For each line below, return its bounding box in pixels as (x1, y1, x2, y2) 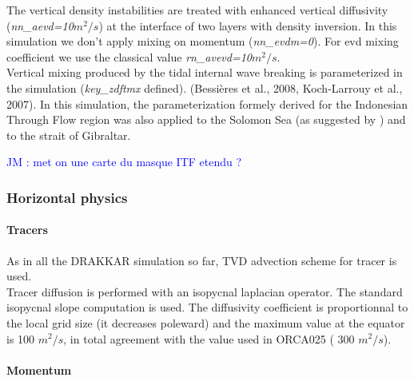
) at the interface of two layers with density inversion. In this (98, 17, 397, 34)
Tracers (6, 221, 48, 238)
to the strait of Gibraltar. (6, 126, 131, 143)
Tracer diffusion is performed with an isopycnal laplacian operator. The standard (6, 283, 403, 300)
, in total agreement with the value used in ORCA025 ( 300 (63, 330, 355, 347)
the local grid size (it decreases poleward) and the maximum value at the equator (6, 314, 405, 331)
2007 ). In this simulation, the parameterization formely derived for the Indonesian (6, 95, 408, 112)
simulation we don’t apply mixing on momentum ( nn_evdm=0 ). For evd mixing (6, 33, 399, 50)
